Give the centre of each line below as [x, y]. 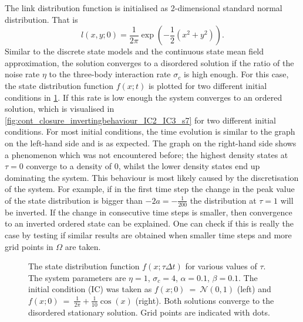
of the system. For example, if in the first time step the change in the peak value [150, 189]
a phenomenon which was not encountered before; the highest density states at [147, 154]
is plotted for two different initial [208, 85]
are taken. [83, 246]
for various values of [221, 266]
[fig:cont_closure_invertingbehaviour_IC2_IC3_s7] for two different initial [141, 120]
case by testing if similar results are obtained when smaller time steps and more [148, 234]
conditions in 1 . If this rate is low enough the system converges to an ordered [144, 97]
